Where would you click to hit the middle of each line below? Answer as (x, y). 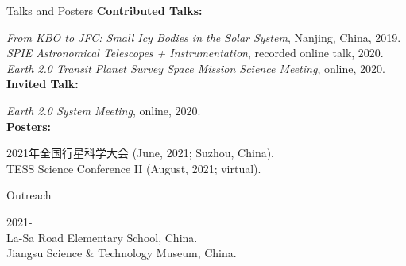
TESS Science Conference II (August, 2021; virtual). (134, 168)
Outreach (29, 195)
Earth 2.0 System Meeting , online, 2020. (104, 110)
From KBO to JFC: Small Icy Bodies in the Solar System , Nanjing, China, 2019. (204, 37)
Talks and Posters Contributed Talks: (104, 10)
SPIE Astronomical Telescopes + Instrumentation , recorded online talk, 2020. (195, 53)
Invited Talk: (43, 84)
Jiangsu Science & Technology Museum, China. (122, 253)
